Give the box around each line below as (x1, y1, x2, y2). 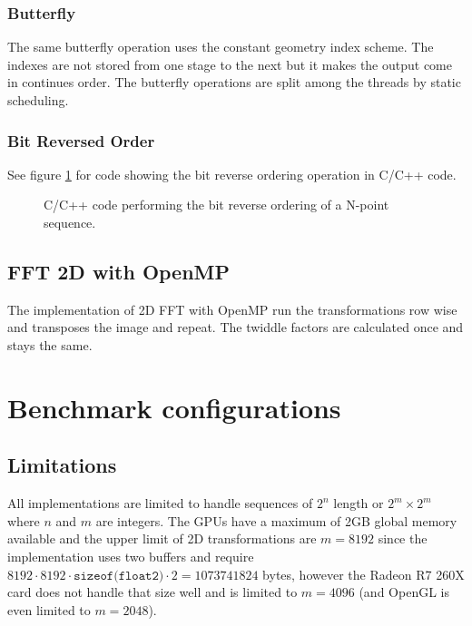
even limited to (7, 600, 91, 619)
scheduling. (7, 91, 69, 109)
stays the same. (7, 335, 93, 354)
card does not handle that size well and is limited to (7, 582, 298, 602)
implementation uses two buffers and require (7, 546, 254, 565)
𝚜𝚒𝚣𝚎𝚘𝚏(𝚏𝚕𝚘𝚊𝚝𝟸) (74, 569, 164, 582)
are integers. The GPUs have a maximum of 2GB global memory (95, 511, 457, 530)
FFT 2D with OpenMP (7, 257, 231, 285)
